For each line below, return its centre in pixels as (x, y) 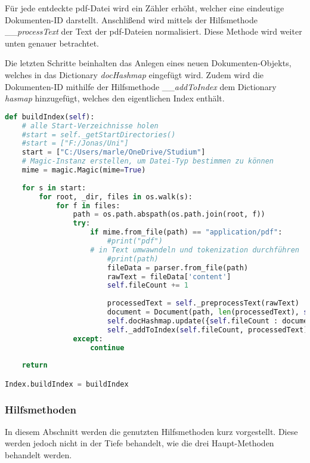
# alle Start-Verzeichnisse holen (90, 126)
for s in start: (54, 188)
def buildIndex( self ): (50, 117)
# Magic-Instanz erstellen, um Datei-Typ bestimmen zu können (148, 161)
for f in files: (88, 206)
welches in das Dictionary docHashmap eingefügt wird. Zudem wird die (134, 74)
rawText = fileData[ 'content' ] (169, 277)
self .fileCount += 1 (148, 285)
